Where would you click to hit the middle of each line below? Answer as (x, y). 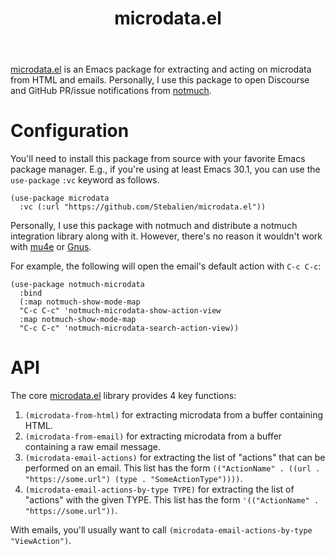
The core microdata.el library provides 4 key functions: (123, 396)
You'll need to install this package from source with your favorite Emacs (158, 159)
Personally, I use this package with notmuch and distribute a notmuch (154, 226)
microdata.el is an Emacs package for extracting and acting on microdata (161, 69)
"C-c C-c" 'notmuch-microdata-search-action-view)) (129, 328)
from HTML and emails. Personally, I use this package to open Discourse (160, 80)
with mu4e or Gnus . (51, 247)
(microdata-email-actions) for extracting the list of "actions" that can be (175, 458)
